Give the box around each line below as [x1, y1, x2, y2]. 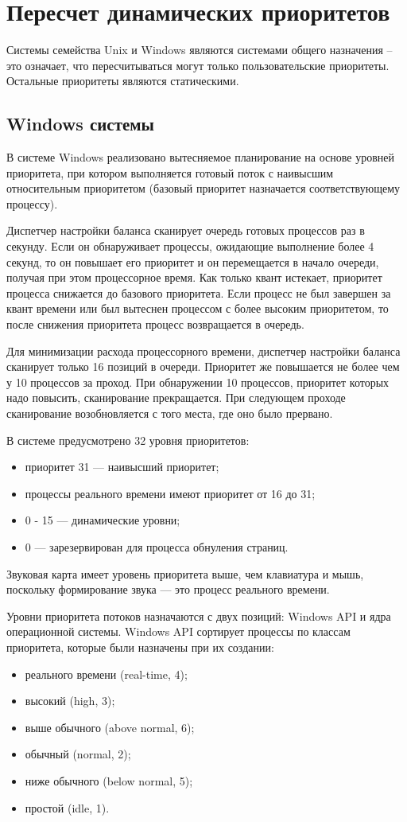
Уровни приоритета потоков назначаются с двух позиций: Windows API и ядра [6, 607, 391, 624]
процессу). [6, 195, 58, 212]
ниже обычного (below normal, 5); [25, 772, 193, 789]
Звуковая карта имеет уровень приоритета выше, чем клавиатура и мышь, [6, 565, 364, 582]
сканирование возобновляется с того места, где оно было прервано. [6, 405, 333, 422]
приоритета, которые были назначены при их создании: [6, 638, 274, 655]
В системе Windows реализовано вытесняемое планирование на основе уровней [6, 149, 394, 166]
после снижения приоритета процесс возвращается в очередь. [6, 316, 304, 333]
